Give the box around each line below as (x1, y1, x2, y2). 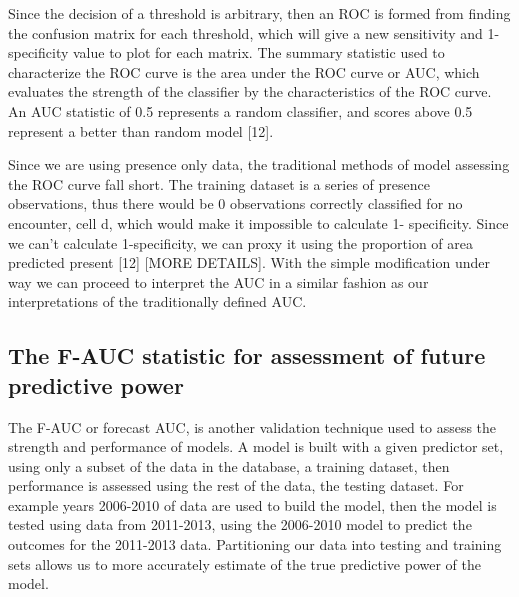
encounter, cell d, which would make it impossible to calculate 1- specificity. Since (8, 212, 509, 233)
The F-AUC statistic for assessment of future (8, 340, 486, 371)
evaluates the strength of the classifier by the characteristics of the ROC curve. (8, 81, 492, 102)
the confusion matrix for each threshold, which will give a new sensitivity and (8, 22, 483, 43)
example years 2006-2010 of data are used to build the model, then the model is (8, 494, 497, 515)
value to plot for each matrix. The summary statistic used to (73, 42, 445, 63)
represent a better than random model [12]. (8, 120, 274, 141)
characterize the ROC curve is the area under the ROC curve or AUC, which (8, 61, 480, 82)
